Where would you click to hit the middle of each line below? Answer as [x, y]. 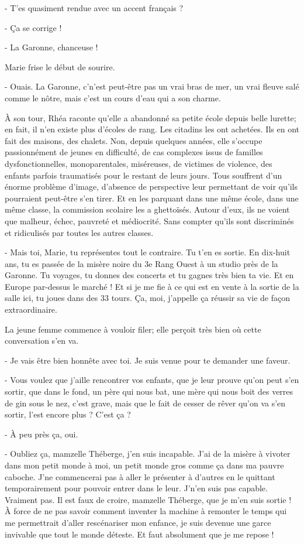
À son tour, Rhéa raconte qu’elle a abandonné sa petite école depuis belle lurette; [151, 117]
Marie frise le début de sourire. [60, 66]
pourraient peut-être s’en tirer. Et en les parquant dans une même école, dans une [152, 198]
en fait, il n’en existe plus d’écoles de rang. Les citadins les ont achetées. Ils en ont [152, 129]
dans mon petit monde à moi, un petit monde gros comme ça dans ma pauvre [144, 465]
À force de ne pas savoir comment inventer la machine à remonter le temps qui [146, 511]
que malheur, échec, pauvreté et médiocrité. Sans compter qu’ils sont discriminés [149, 220]
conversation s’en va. [42, 341]
